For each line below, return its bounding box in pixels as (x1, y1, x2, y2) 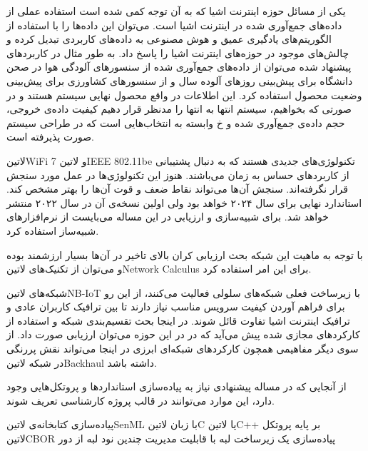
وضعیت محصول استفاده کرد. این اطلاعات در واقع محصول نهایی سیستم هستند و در (6, 87, 362, 102)
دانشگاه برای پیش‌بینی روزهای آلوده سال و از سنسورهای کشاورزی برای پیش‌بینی (6, 73, 353, 88)
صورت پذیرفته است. (6, 129, 94, 144)
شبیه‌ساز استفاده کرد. (6, 223, 99, 238)
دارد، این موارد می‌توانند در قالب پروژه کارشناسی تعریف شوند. (6, 392, 275, 407)
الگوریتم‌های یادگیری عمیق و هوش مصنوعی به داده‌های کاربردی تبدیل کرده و (6, 31, 332, 46)
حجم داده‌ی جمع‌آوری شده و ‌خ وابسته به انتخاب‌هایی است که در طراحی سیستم (6, 115, 345, 130)
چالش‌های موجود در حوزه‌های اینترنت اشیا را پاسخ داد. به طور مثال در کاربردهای (6, 45, 349, 60)
